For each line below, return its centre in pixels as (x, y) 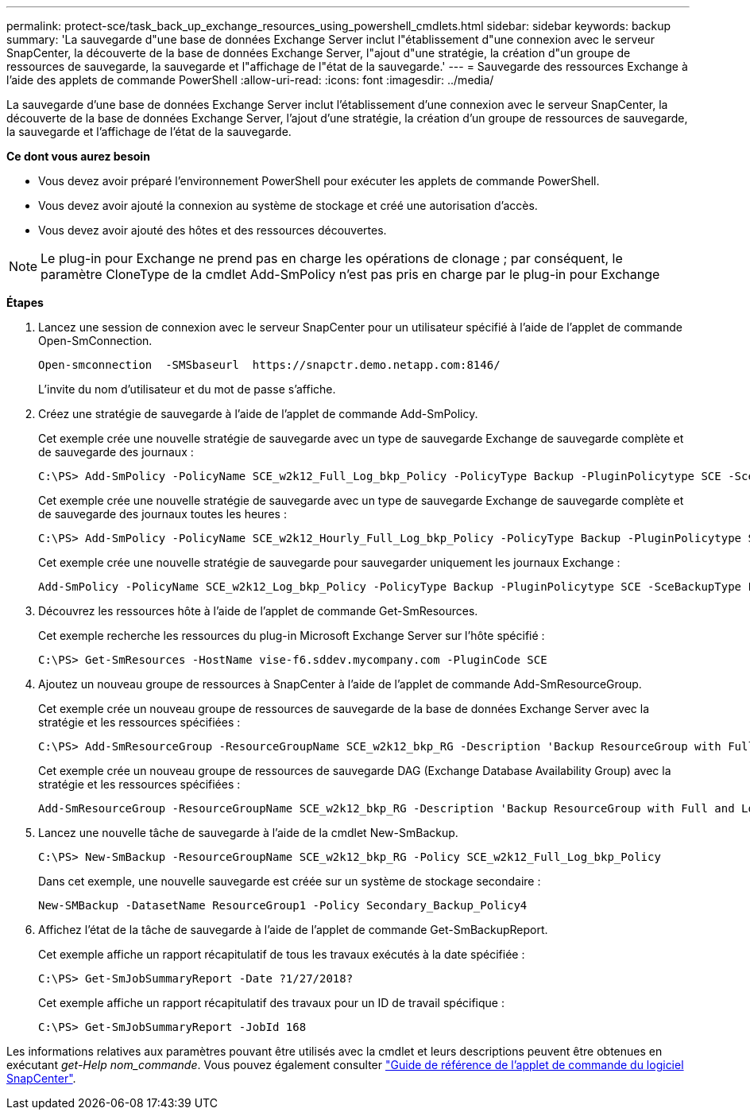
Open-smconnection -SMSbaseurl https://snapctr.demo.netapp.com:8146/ (269, 365)
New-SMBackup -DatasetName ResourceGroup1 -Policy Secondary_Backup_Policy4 (283, 905)
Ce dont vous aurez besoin (78, 156)
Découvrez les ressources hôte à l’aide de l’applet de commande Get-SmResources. (258, 611)
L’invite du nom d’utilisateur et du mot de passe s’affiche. (187, 389)
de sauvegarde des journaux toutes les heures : (162, 514)
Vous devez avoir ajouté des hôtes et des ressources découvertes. (213, 230)
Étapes (25, 302)
